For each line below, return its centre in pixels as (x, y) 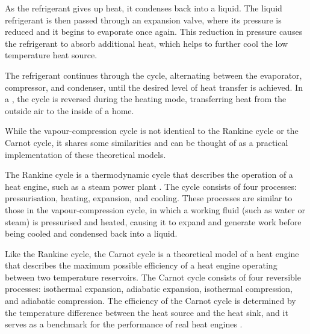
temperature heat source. (51, 55)
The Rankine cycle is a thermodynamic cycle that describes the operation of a (149, 175)
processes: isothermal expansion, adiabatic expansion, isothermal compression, (149, 289)
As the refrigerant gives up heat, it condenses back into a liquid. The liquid (144, 8)
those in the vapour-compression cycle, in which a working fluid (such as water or (155, 209)
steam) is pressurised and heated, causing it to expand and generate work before (153, 221)
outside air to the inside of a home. (70, 110)
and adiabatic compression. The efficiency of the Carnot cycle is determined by (150, 301)
